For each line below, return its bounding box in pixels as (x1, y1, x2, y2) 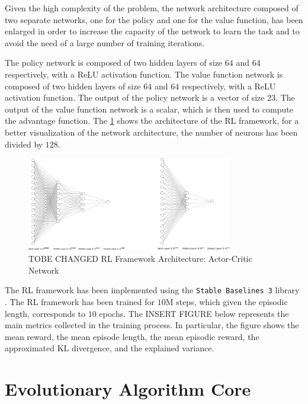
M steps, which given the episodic (165, 295, 288, 307)
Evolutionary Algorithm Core (5, 377, 251, 401)
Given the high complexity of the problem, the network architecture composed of (5, 2, 299, 14)
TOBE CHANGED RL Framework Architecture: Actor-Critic (28, 252, 252, 265)
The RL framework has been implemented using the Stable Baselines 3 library (5, 284, 300, 296)
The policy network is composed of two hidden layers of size (5, 56, 223, 69)
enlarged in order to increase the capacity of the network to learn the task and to (5, 25, 300, 37)
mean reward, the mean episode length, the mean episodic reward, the (5, 330, 259, 342)
